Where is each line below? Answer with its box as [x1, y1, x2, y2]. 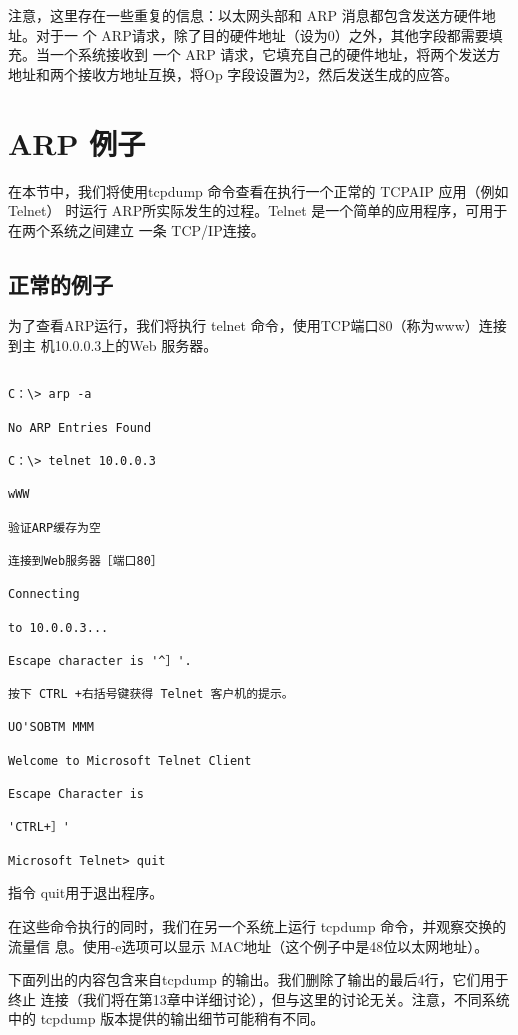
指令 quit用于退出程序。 [8, 882, 164, 903]
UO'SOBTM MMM [8, 720, 94, 735]
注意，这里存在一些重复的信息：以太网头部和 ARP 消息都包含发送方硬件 [8, 5, 482, 25]
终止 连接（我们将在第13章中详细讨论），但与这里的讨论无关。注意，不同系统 [8, 988, 510, 1009]
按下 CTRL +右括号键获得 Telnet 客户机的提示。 [8, 687, 294, 702]
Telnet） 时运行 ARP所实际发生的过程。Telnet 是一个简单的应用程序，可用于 [8, 200, 508, 221]
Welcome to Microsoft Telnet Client [8, 753, 252, 768]
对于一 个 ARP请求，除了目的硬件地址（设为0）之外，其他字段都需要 [35, 24, 489, 45]
